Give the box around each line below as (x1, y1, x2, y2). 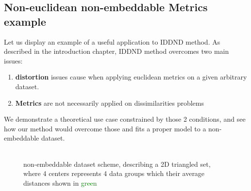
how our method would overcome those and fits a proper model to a (4, 123, 206, 133)
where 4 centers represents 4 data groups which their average (23, 168, 205, 178)
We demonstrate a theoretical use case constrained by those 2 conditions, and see (4, 114, 246, 124)
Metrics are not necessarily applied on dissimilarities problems (15, 97, 204, 108)
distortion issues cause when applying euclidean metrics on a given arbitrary (15, 72, 247, 82)
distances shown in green (23, 177, 97, 188)
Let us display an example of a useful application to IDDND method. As (4, 36, 220, 47)
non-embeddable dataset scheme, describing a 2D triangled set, (23, 159, 211, 169)
